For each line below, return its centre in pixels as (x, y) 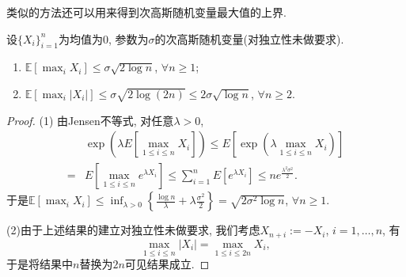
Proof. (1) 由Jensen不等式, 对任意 (90, 120)
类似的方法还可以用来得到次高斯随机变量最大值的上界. (146, 12)
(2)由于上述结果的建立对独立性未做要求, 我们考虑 (133, 230)
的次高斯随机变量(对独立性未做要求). (249, 38)
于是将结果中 (40, 264)
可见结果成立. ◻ (167, 264)
